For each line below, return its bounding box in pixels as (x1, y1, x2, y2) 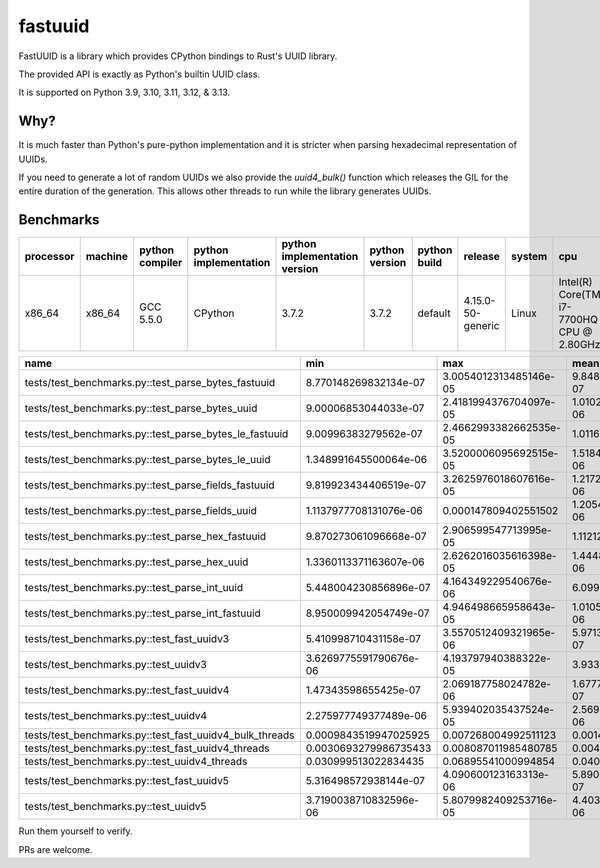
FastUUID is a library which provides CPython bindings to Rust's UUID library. (18, 50, 338, 62)
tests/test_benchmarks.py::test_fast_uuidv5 (24, 774, 229, 788)
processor (24, 250, 75, 264)
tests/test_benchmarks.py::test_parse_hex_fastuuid (24, 530, 267, 544)
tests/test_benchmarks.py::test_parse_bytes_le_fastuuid (24, 427, 289, 441)
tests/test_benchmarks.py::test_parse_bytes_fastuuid (24, 376, 276, 390)
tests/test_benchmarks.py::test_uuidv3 (24, 658, 207, 672)
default (417, 306, 451, 320)
